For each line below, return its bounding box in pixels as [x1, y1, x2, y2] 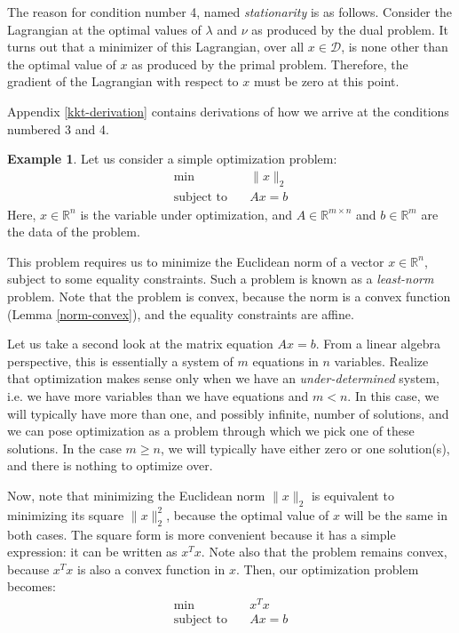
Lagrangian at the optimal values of [7, 20, 202, 38]
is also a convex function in [77, 559, 226, 578]
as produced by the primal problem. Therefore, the [131, 54, 408, 73]
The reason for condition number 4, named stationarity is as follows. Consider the [7, 3, 452, 20]
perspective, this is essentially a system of [7, 351, 233, 370]
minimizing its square [7, 505, 124, 524]
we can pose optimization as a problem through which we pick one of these [7, 421, 415, 440]
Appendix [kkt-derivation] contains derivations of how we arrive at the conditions [7, 101, 449, 120]
